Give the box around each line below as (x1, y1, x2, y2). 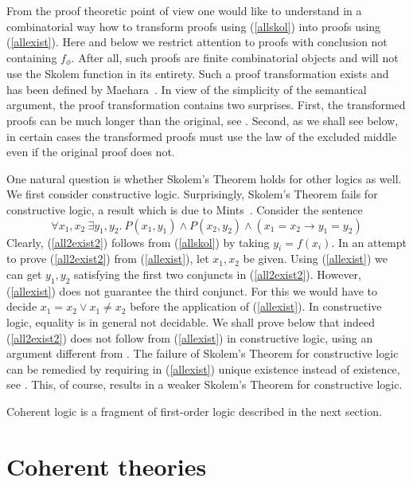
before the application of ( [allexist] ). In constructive (130, 298, 382, 315)
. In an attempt (331, 233, 407, 250)
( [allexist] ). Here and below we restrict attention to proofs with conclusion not (6, 33, 388, 50)
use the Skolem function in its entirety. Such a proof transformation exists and (6, 65, 389, 82)
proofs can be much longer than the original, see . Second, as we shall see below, (6, 112, 399, 129)
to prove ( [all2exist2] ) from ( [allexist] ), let (6, 250, 209, 267)
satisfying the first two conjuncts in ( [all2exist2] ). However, (74, 265, 361, 282)
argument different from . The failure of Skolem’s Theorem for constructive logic (6, 345, 399, 362)
